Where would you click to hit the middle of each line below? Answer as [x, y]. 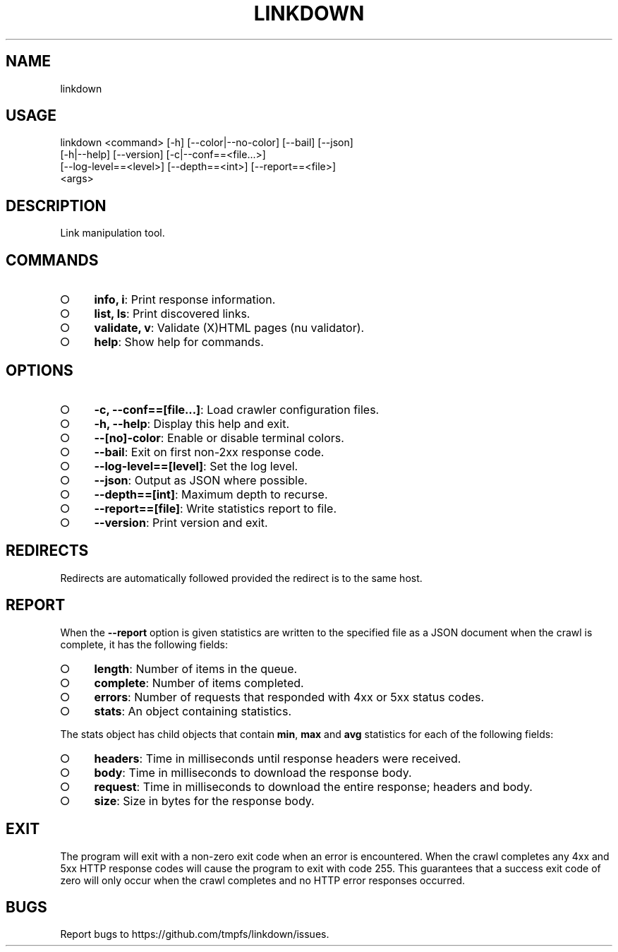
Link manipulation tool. [113, 233]
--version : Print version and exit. [181, 522]
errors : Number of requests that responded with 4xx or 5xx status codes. [289, 697]
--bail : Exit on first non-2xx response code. [209, 452]
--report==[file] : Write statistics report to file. [216, 508]
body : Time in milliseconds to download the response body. [253, 772]
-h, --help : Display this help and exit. [192, 423]
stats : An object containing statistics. [193, 711]
